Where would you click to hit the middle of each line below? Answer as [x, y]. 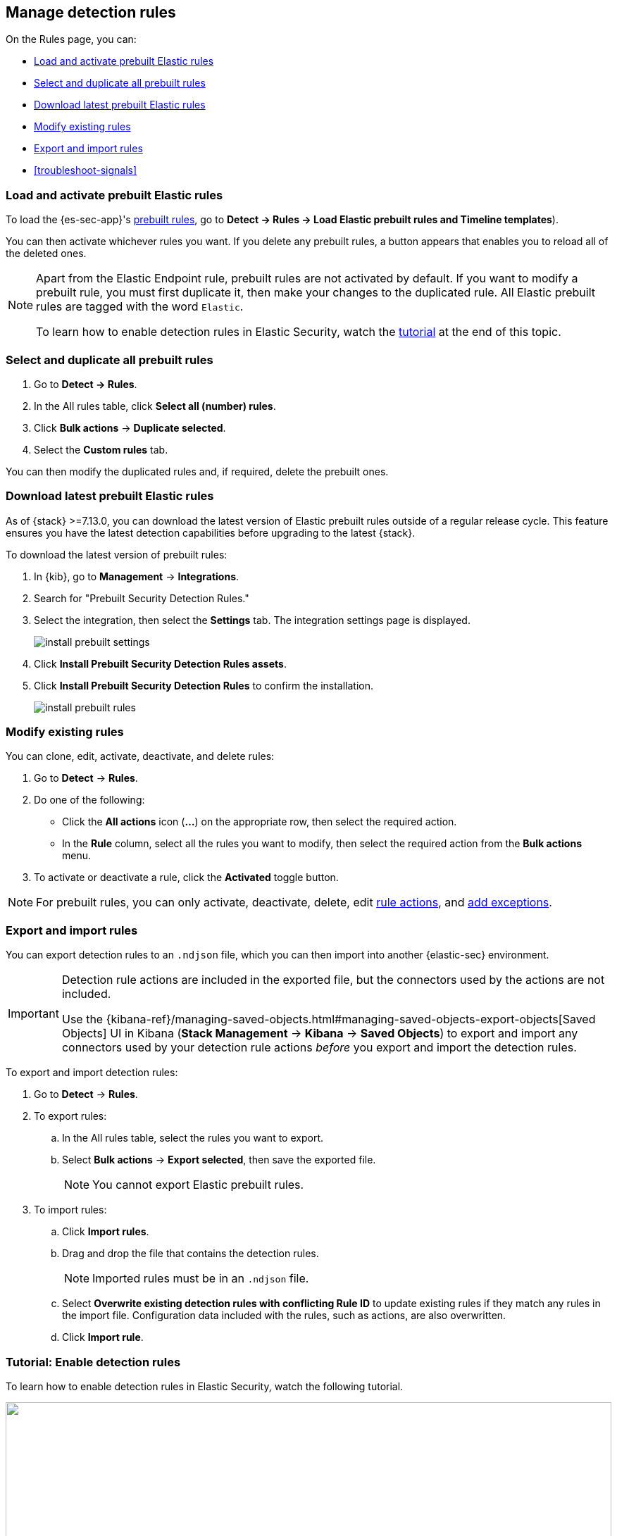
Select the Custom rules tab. [101, 449]
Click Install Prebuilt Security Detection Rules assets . [160, 663]
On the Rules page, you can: [71, 39]
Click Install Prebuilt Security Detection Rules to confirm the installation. [204, 685]
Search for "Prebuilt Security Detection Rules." [142, 598]
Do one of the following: [89, 800]
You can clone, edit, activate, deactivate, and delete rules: [140, 756]
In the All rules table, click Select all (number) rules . [155, 406]
